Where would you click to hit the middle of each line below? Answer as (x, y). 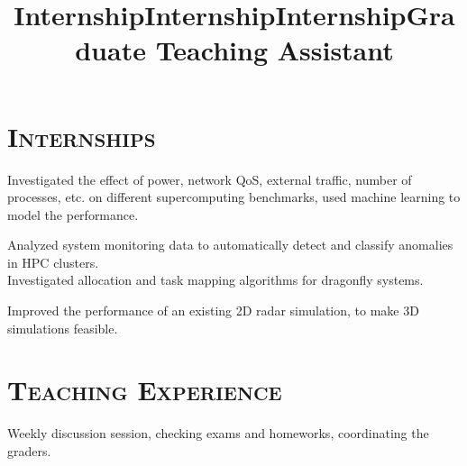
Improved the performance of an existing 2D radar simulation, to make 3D (213, 311)
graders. (29, 450)
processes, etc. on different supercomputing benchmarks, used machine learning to (234, 197)
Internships (82, 136)
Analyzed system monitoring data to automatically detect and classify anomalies (230, 245)
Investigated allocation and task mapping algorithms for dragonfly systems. (215, 280)
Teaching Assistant (275, 50)
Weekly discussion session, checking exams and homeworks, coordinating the (218, 433)
